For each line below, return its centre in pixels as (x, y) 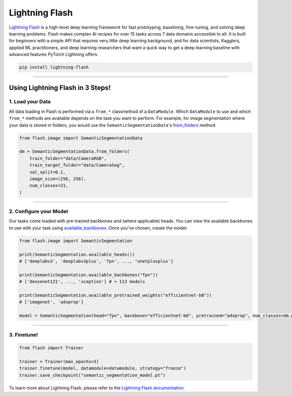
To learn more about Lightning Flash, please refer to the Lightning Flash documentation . (97, 388)
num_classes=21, (49, 186)
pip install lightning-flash (54, 67)
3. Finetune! (24, 335)
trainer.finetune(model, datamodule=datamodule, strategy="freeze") (103, 368)
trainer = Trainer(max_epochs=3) (59, 362)
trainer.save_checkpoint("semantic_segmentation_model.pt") (92, 375)
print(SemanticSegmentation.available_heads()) (77, 254)
